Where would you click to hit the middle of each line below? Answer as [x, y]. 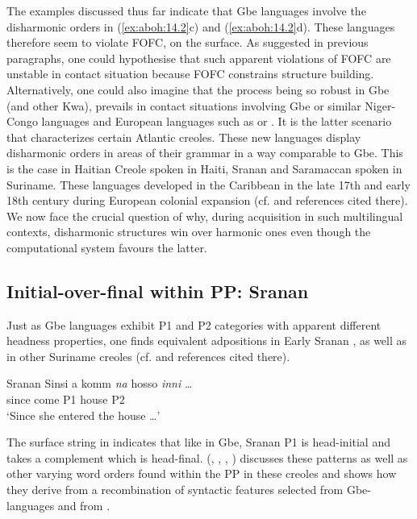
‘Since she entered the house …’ [83, 415]
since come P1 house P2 [66, 399]
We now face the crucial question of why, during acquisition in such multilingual [205, 216]
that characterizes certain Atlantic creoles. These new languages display [184, 137]
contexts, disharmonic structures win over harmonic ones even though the [189, 232]
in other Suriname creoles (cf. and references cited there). [148, 356]
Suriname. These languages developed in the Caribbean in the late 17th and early [208, 184]
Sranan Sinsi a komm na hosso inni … [100, 383]
